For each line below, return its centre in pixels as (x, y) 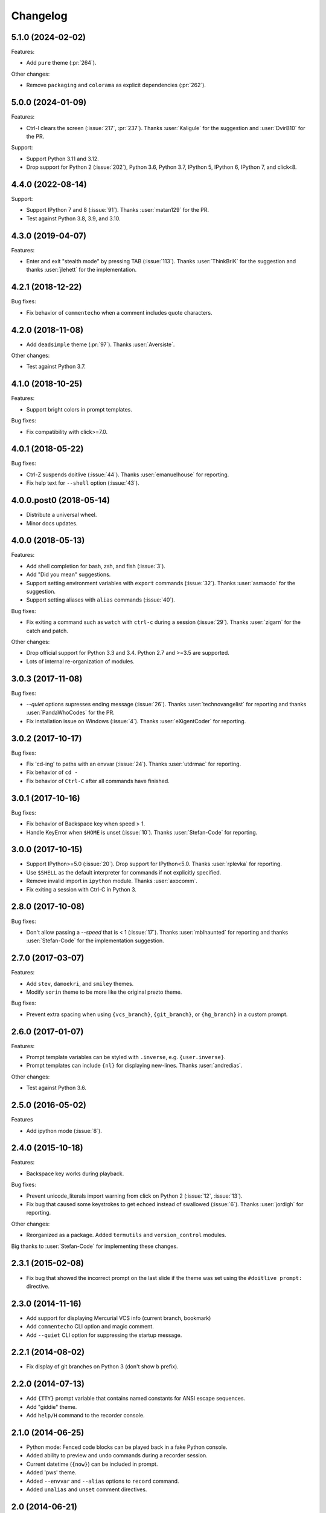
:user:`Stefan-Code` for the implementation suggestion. (95, 940)
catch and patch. (47, 631)
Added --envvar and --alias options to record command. (103, 1481)
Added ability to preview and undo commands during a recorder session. (117, 1456)
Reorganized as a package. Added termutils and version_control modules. (126, 1235)
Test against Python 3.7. (56, 367)
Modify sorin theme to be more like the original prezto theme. (104, 992)
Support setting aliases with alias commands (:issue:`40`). (101, 600)
